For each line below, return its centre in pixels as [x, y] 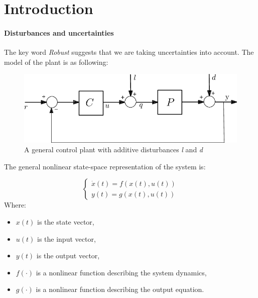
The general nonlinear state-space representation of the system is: [105, 166]
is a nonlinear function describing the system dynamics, [121, 272]
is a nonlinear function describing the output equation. [120, 289]
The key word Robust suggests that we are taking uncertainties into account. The [129, 52]
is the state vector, [66, 222]
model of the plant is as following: [56, 62]
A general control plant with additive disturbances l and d [114, 150]
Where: [15, 205]
